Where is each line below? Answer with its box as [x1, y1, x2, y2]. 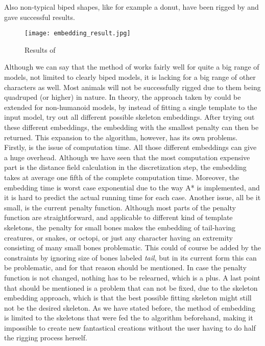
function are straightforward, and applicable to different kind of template [4, 212, 233, 223]
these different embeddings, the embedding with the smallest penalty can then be [4, 122, 259, 132]
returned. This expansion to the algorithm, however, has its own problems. [4, 132, 238, 142]
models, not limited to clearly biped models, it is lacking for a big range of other [4, 72, 256, 82]
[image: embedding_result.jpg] [25, 30, 131, 37]
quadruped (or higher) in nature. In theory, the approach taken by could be [4, 92, 241, 102]
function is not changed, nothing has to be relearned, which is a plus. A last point [4, 272, 260, 283]
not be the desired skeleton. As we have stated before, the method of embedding [4, 302, 255, 313]
